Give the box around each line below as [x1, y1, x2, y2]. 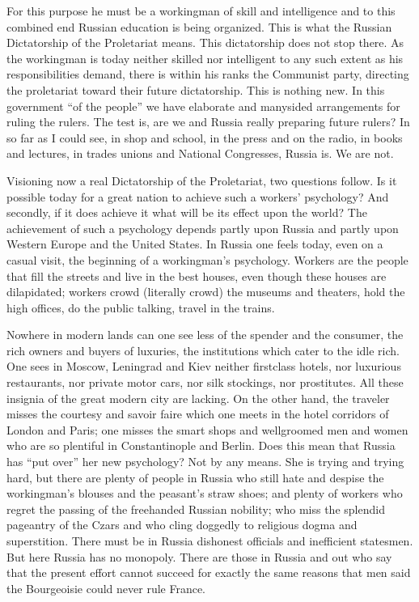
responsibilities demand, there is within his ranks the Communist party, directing [6, 66, 409, 83]
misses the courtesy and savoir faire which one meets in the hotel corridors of [6, 405, 389, 422]
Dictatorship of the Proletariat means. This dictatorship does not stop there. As [6, 34, 404, 51]
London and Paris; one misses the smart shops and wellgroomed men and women [6, 421, 408, 438]
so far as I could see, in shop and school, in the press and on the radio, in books [6, 129, 403, 146]
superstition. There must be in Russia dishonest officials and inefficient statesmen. [6, 532, 413, 549]
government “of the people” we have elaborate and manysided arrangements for [6, 97, 400, 114]
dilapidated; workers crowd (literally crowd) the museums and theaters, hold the [6, 283, 405, 300]
